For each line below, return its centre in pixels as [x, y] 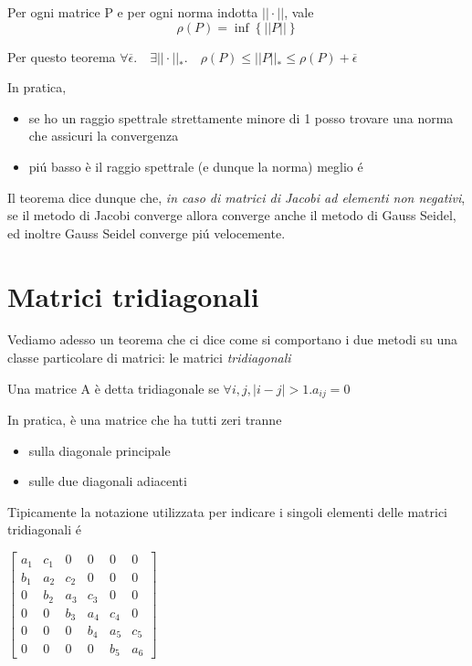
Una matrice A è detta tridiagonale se [113, 388]
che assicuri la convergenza [104, 136]
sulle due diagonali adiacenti [108, 481]
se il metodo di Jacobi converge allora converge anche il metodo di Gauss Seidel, [232, 215]
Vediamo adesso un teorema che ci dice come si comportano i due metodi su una [233, 339]
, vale [299, 12]
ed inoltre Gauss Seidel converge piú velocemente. [147, 233]
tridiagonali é [44, 529]
